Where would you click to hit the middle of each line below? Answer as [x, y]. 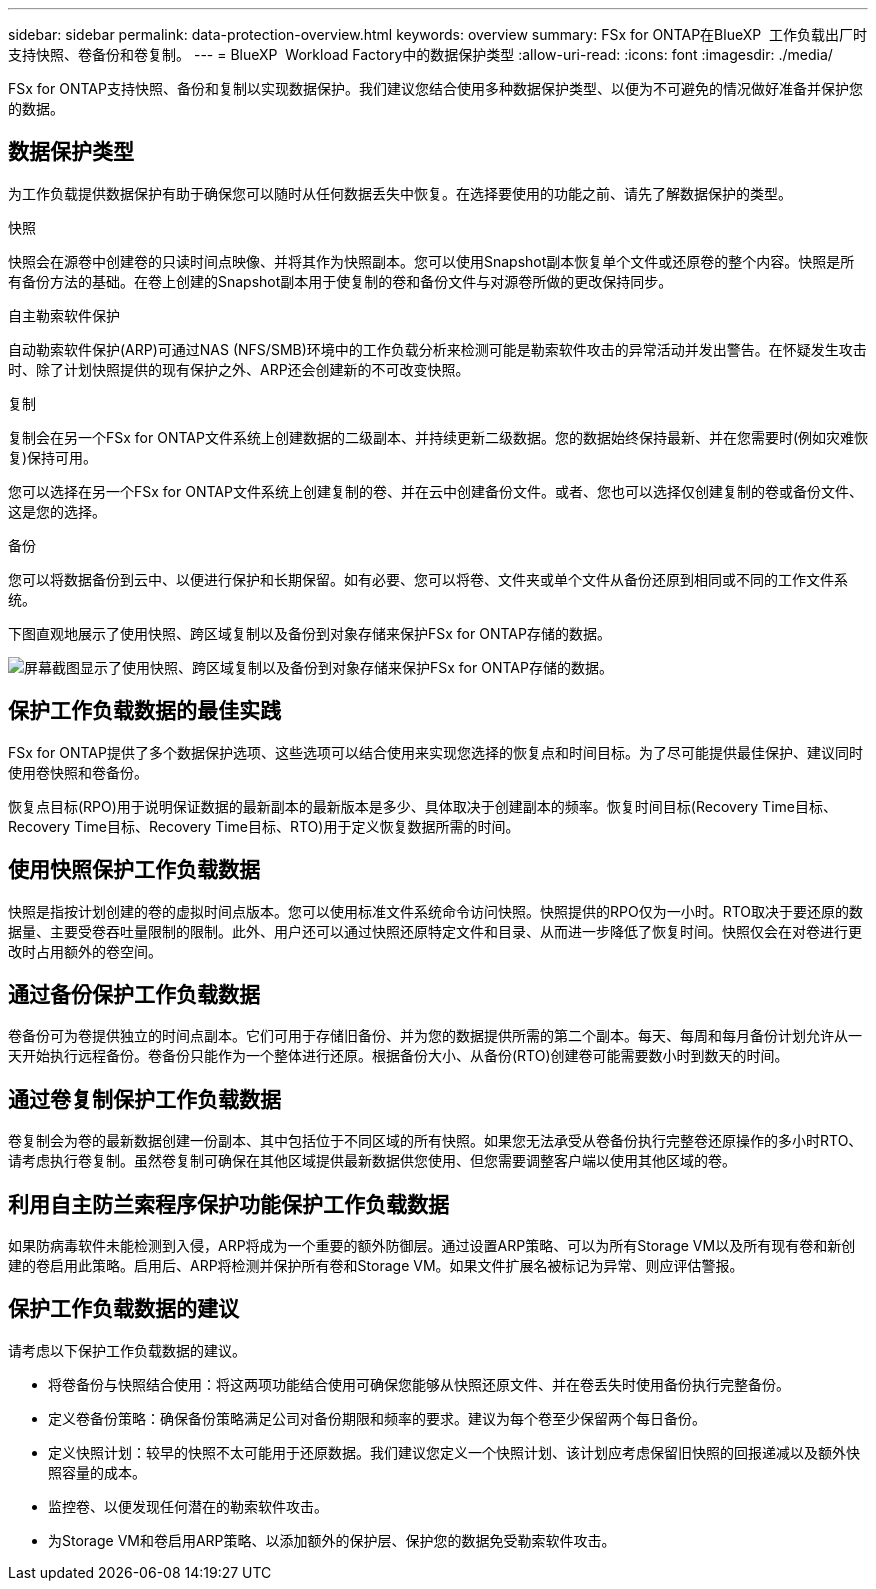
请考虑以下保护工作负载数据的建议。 [127, 1350]
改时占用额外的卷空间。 [85, 951]
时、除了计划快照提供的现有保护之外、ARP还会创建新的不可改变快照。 [239, 369]
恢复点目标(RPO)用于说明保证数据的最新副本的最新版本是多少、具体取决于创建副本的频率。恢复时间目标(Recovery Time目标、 [422, 806]
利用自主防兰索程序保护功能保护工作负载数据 [228, 1204]
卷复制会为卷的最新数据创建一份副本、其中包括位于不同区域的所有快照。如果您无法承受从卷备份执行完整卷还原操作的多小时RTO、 [435, 1141]
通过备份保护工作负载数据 [134, 994]
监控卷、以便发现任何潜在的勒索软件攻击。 [188, 1506]
